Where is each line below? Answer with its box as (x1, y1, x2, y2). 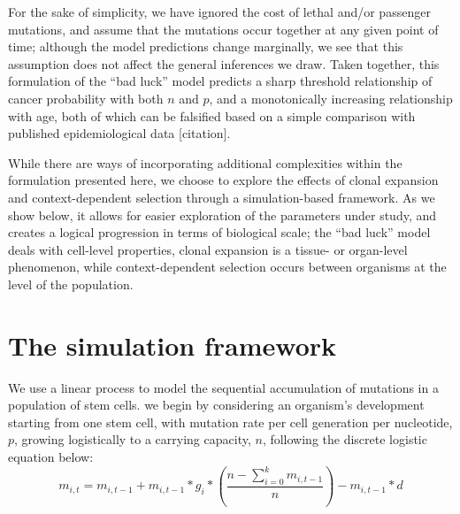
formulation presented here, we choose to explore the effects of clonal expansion (8, 171, 439, 189)
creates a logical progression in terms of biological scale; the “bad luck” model (8, 223, 431, 242)
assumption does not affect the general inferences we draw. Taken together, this (8, 54, 440, 73)
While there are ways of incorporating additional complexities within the (8, 153, 402, 172)
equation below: (8, 448, 94, 465)
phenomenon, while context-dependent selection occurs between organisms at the (8, 257, 447, 276)
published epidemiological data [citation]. (8, 124, 231, 142)
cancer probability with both (8, 88, 164, 107)
